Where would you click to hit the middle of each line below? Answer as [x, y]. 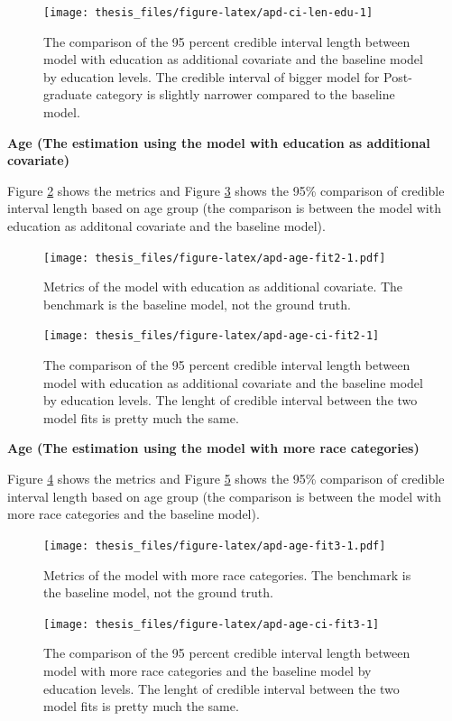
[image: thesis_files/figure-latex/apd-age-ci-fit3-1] [212, 624]
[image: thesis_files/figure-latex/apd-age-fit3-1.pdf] [215, 545]
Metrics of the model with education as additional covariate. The [223, 287]
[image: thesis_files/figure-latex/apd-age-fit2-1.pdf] [215, 258]
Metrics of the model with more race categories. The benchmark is [227, 574]
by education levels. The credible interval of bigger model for [212, 76]
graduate [68, 94]
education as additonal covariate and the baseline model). [166, 226]
